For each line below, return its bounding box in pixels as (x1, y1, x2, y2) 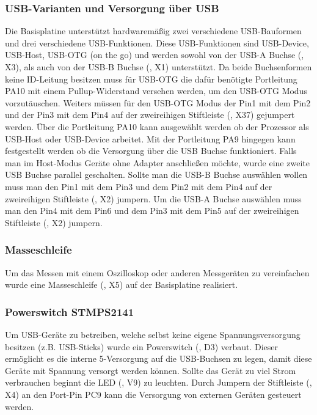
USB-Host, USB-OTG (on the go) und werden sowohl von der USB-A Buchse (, (5, 48, 304, 61)
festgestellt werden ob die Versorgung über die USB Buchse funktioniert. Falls (5, 144, 297, 157)
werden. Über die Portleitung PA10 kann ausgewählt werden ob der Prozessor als (5, 120, 309, 133)
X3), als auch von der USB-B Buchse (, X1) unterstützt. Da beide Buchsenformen (5, 61, 312, 73)
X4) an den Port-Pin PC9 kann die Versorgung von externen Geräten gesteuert (5, 387, 302, 400)
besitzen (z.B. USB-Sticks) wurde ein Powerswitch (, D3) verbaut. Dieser (5, 340, 279, 353)
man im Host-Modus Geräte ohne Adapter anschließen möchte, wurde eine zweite (5, 156, 310, 169)
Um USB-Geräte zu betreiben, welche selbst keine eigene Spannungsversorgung (5, 328, 301, 340)
